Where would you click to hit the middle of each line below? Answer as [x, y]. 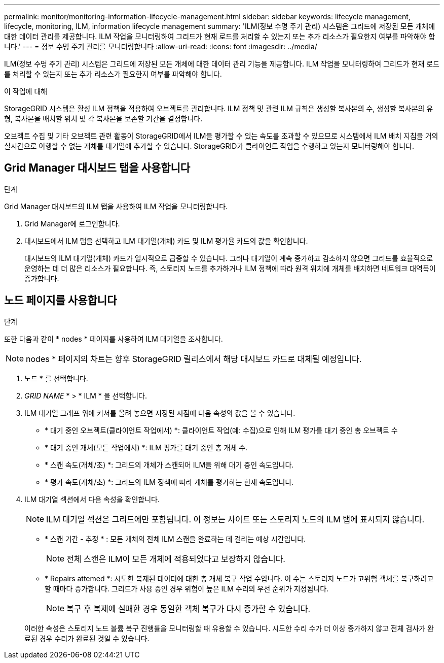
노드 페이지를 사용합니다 [61, 301]
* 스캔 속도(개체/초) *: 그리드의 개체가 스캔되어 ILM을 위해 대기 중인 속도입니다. [169, 465]
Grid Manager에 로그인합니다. [72, 223]
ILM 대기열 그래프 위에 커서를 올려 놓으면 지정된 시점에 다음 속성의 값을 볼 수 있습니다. [160, 413]
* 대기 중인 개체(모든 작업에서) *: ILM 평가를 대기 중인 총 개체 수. [146, 447]
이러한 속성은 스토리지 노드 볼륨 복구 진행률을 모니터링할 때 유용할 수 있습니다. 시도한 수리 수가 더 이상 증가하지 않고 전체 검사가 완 [229, 628]
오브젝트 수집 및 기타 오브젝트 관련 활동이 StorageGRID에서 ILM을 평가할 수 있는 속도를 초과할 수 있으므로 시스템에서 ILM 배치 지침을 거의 [221, 136]
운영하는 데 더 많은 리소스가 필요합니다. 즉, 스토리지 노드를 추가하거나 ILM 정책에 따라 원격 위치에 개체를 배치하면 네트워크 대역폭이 [230, 268]
